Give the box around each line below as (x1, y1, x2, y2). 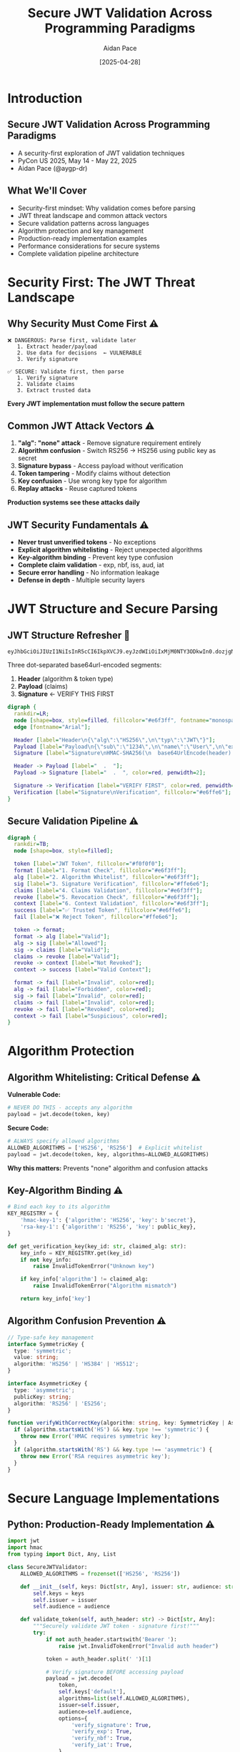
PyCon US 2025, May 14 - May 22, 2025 (17, 156, 137, 165)
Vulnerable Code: (7, 1090, 61, 1099)
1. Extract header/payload (16, 343, 98, 350)
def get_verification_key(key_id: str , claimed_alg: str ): (7, 1243, 187, 1250)
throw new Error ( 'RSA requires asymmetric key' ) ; (20, 1453, 171, 1460)
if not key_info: (20, 1256, 72, 1263)
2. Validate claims (16, 380, 75, 387)
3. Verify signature (16, 355, 79, 362)
